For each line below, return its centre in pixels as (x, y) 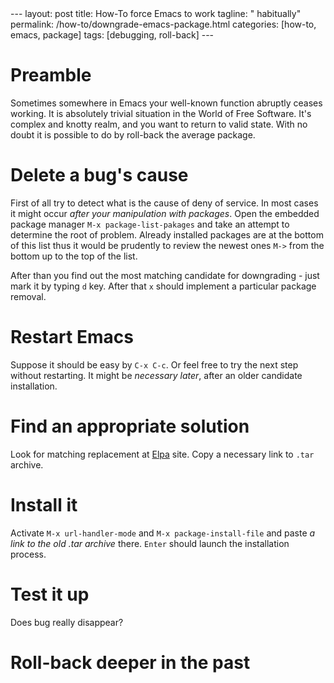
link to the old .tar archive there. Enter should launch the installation (150, 543)
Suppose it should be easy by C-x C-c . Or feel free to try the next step (154, 364)
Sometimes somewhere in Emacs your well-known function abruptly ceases (166, 103)
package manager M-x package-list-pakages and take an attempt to (150, 224)
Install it (44, 504)
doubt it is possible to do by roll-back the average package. (133, 134)
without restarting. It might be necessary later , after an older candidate (156, 375)
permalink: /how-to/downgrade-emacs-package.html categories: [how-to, (163, 24)
